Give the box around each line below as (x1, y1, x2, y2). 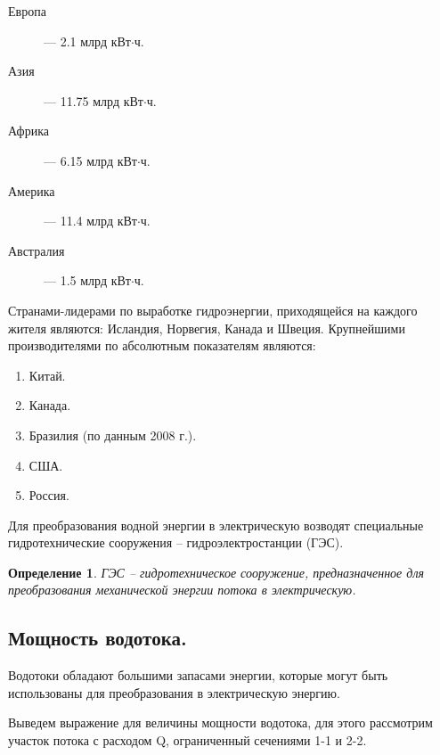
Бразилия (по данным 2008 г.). (29, 425, 197, 444)
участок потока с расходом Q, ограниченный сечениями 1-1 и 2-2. (8, 731, 367, 750)
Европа (8, 2, 46, 20)
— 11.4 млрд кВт (44, 211, 137, 230)
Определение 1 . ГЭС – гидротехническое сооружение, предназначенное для (8, 562, 425, 581)
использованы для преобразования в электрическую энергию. (8, 683, 340, 702)
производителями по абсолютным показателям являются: (8, 336, 316, 355)
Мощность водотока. (8, 624, 187, 652)
